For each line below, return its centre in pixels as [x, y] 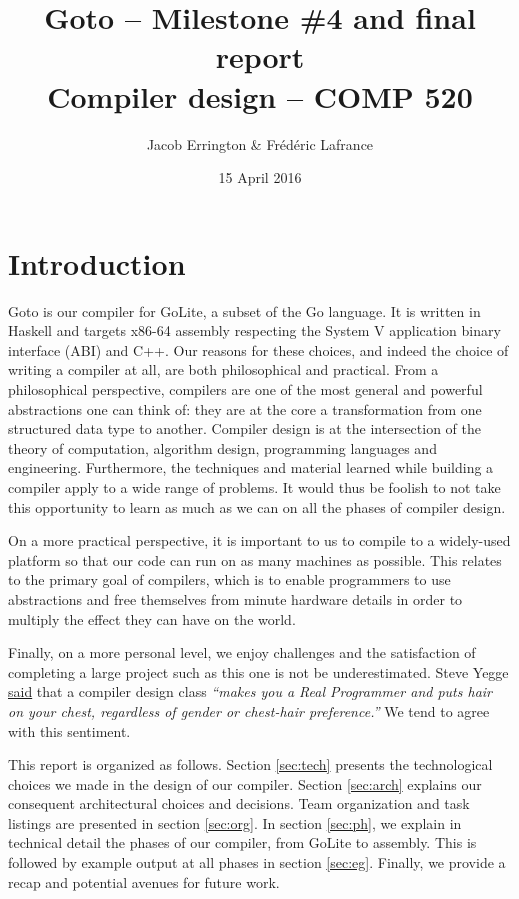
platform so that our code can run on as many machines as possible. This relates [255, 559]
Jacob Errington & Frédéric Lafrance [260, 143]
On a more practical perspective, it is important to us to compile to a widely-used [259, 540]
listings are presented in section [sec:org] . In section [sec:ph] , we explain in [235, 822]
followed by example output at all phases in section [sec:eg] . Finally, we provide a [257, 862]
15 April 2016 [260, 177]
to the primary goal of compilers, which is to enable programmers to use [229, 579]
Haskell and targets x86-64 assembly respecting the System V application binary [254, 330]
